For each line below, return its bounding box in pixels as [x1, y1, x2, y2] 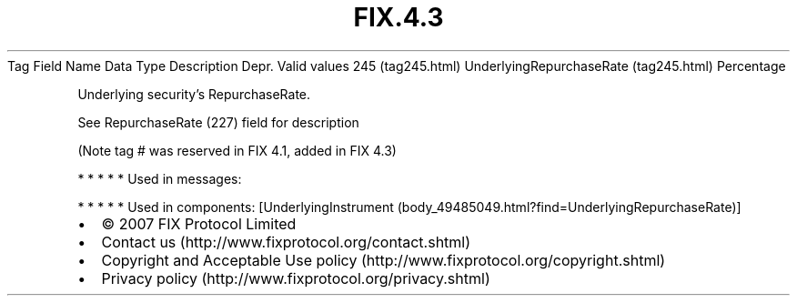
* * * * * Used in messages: [77, 170, 242, 187]
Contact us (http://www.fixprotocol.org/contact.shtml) [101, 232, 471, 251]
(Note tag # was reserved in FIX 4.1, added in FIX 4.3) [77, 142, 397, 158]
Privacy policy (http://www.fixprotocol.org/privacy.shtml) [101, 268, 490, 288]
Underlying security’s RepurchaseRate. [77, 86, 311, 102]
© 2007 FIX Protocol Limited [101, 214, 297, 233]
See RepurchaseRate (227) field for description [77, 114, 359, 130]
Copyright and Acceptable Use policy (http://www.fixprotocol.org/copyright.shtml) [101, 250, 666, 269]
